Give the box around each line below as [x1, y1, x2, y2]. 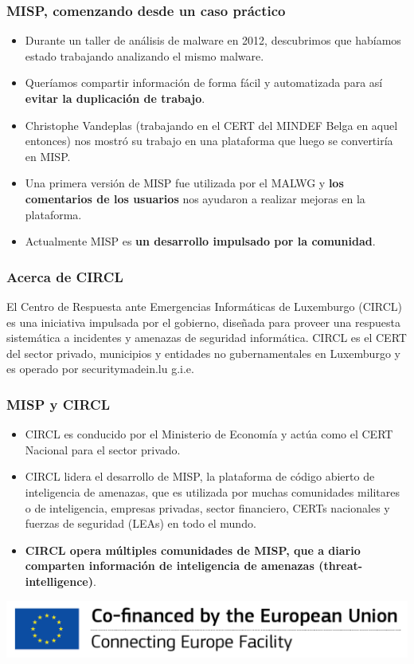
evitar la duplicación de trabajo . [25, 90, 205, 106]
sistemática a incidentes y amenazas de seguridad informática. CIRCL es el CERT [6, 329, 407, 346]
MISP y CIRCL [6, 394, 111, 414]
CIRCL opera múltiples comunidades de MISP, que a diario [25, 541, 361, 558]
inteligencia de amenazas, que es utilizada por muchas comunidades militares [25, 483, 400, 500]
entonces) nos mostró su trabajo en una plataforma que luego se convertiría [25, 132, 393, 149]
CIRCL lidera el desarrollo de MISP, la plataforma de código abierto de [25, 468, 375, 485]
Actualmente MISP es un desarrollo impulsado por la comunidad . [25, 233, 376, 249]
